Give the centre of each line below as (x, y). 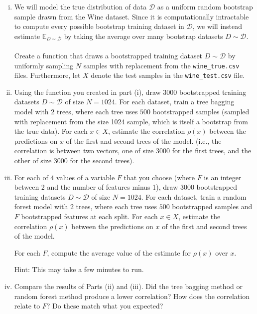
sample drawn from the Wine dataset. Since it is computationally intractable (131, 16)
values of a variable (86, 177)
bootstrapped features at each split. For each (89, 216)
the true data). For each (51, 131)
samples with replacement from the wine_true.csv (161, 65)
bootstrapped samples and (212, 206)
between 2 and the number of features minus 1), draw (96, 187)
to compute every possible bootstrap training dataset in (99, 26)
